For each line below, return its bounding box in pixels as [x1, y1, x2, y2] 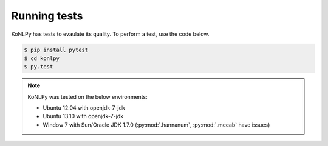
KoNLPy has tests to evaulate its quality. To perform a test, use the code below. [11, 30, 210, 38]
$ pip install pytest [24, 46, 89, 53]
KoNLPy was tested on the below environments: [27, 93, 148, 100]
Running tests [11, 9, 83, 22]
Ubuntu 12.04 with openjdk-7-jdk [43, 104, 126, 111]
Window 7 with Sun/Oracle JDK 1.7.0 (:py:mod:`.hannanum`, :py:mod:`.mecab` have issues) [43, 121, 270, 128]
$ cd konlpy [24, 55, 60, 62]
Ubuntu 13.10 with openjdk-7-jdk [43, 113, 124, 120]
